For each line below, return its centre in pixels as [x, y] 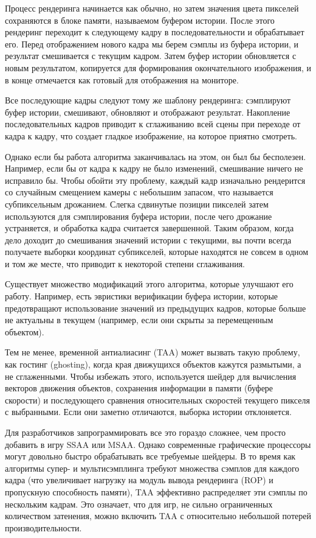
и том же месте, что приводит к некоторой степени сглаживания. [125, 263]
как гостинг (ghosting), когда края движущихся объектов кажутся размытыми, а [153, 364]
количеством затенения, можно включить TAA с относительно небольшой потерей [158, 516]
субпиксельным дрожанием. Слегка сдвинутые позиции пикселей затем [137, 204]
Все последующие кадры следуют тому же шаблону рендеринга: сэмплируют [148, 100]
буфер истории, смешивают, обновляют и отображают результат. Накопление [148, 112]
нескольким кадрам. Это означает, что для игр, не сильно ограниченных [139, 504]
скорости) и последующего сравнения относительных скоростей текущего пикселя [157, 400]
